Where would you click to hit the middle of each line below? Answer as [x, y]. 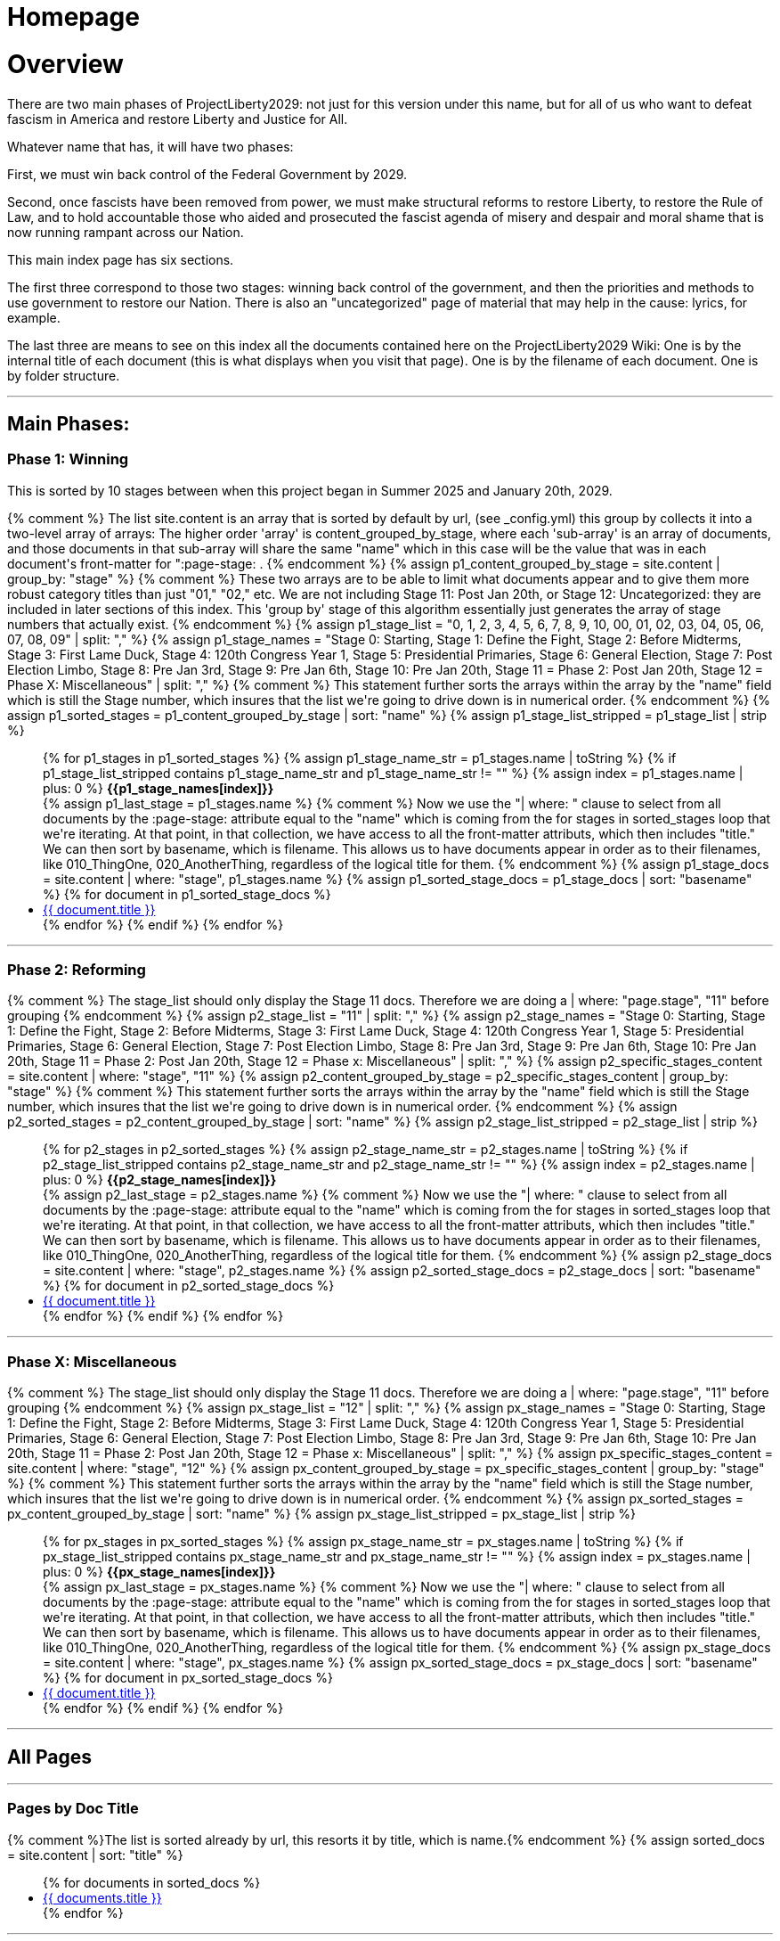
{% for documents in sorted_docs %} [152, 1882]
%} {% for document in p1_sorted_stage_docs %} [187, 894]
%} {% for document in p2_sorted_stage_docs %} [189, 1286]
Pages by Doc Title [73, 1809]
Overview [65, 64]
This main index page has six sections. [121, 259]
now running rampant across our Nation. [126, 232]
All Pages [50, 1757]
